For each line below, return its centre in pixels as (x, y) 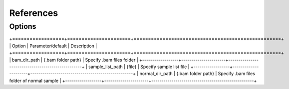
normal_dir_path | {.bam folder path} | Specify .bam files (197, 74)
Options (23, 26)
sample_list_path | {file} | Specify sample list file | (139, 67)
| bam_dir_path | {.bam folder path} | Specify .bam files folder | (74, 60)
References (34, 13)
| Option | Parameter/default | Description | (53, 46)
